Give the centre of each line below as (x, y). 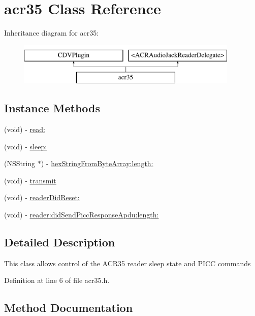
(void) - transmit (30, 180)
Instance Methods (52, 108)
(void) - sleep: (26, 146)
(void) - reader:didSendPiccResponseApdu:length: (82, 215)
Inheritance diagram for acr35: (52, 33)
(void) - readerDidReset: (42, 197)
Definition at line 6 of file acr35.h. (57, 280)
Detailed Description (60, 242)
